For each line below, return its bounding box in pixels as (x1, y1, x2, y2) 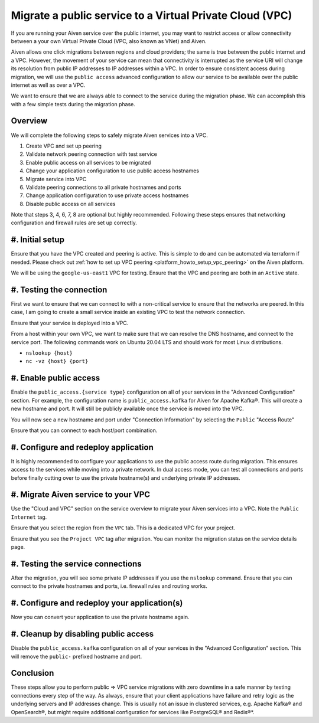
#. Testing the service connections (11, 558, 142, 569)
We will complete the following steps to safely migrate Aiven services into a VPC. (11, 132, 208, 139)
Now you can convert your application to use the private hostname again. (11, 614, 190, 621)
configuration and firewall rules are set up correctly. (11, 219, 137, 227)
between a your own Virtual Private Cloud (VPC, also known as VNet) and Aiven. (11, 37, 207, 44)
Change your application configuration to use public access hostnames (25, 167, 199, 174)
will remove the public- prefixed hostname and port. (11, 653, 142, 660)
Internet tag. (11, 513, 47, 521)
